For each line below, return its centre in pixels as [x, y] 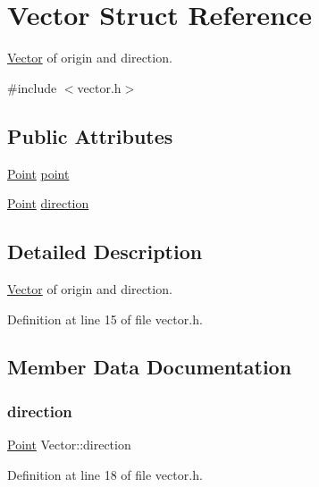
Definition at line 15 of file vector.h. [105, 319]
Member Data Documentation [150, 367]
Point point [38, 173]
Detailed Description [105, 252]
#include [32, 87]
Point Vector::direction [69, 445]
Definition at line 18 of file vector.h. [105, 474]
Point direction [48, 203]
